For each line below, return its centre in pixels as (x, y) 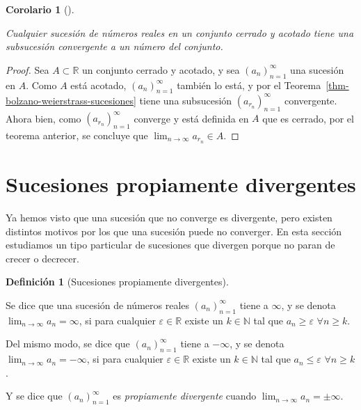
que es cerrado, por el (308, 118)
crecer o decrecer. (42, 258)
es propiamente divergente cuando (185, 396)
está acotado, (98, 85)
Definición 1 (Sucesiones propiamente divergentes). (117, 282)
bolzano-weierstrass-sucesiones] (71, 100)
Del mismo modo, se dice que (68, 344)
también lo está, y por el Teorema (249, 85)
